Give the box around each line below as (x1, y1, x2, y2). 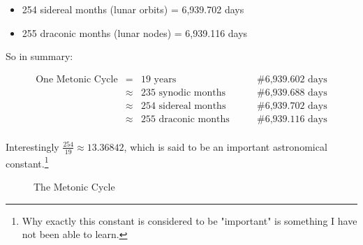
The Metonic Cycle (34, 179, 115, 194)
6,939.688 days (265, 87, 327, 98)
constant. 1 (6, 154, 49, 170)
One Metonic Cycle (36, 74, 118, 84)
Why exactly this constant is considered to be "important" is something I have (22, 213, 357, 228)
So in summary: (6, 49, 73, 64)
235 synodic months (140, 87, 225, 98)
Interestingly (6, 139, 59, 154)
